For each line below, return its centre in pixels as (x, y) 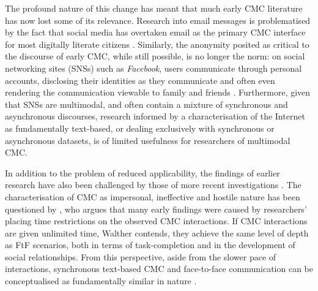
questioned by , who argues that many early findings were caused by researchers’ (156, 209)
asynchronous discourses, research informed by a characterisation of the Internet (155, 116)
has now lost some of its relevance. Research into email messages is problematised (158, 20)
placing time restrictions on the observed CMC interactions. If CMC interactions (156, 221)
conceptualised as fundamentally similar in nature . (101, 281)
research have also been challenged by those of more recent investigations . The (153, 185)
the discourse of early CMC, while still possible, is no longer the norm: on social (155, 56)
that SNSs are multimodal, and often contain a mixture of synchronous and (146, 104)
